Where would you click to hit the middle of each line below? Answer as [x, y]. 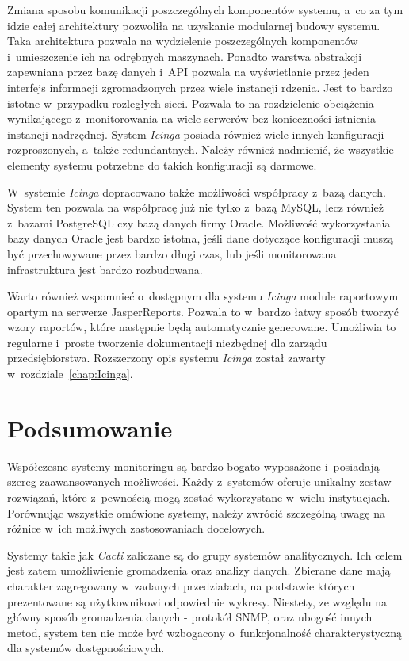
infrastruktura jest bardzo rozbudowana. [105, 269]
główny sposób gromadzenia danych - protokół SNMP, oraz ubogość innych [190, 617]
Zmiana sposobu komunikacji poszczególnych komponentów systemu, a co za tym [205, 10]
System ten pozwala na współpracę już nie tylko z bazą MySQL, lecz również [195, 207]
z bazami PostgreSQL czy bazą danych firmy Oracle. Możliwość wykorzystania [199, 222]
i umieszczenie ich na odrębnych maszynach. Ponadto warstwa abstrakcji [185, 56]
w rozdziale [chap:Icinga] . [70, 374]
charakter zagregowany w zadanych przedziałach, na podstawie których [181, 585]
